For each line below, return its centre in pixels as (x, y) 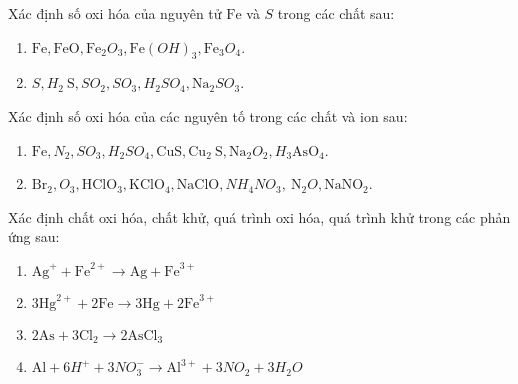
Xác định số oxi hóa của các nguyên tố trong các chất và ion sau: (208, 115)
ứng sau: (34, 236)
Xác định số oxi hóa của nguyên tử (115, 13)
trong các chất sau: (336, 13)
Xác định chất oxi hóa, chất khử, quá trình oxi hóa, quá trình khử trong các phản (259, 216)
